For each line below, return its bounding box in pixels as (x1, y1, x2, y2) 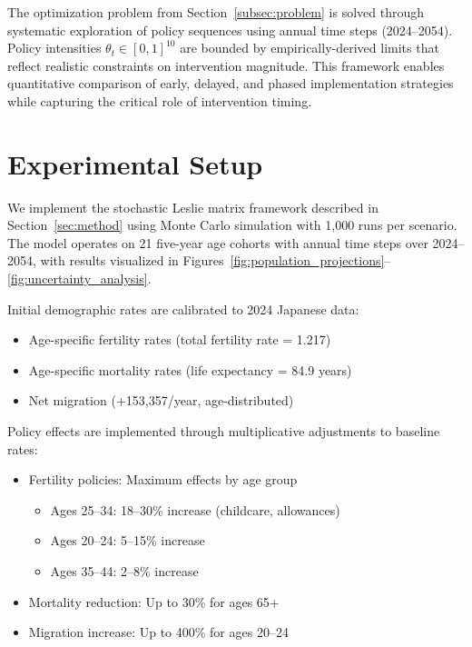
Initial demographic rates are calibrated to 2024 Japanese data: (7, 299, 359, 318)
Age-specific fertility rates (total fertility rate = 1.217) (28, 330, 331, 349)
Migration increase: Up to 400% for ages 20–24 (28, 622, 289, 642)
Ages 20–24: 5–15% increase (50, 531, 205, 550)
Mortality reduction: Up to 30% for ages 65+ (28, 592, 280, 611)
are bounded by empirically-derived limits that (180, 38, 439, 57)
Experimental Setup (7, 144, 263, 182)
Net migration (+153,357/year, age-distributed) (28, 391, 294, 410)
